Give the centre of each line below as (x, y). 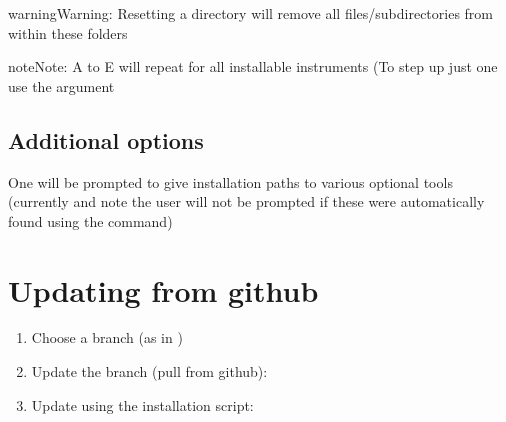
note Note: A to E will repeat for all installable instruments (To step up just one (253, 66)
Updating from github (163, 289)
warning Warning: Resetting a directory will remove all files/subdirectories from (251, 13)
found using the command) (90, 220)
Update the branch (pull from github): (149, 371)
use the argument (61, 85)
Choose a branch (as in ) (107, 337)
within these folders (68, 32)
